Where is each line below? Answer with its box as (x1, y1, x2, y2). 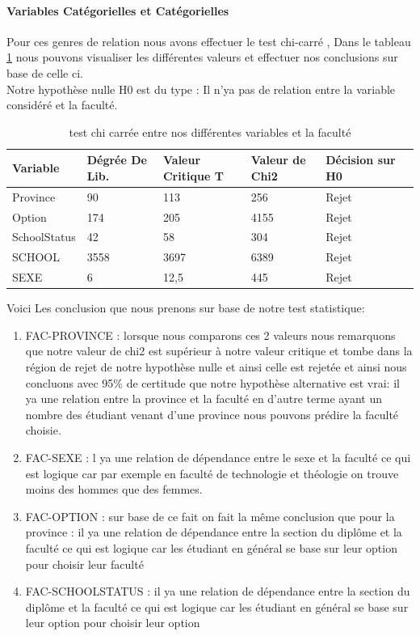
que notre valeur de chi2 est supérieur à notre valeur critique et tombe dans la (25, 342, 413, 359)
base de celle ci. (6, 64, 83, 81)
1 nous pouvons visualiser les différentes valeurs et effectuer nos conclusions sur (6, 49, 398, 66)
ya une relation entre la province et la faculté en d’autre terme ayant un (25, 390, 382, 407)
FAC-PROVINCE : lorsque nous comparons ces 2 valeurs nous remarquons (25, 326, 396, 343)
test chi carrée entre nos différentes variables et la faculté (69, 123, 351, 140)
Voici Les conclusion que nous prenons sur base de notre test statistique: (6, 299, 365, 316)
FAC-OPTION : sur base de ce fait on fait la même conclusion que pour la (25, 507, 395, 524)
